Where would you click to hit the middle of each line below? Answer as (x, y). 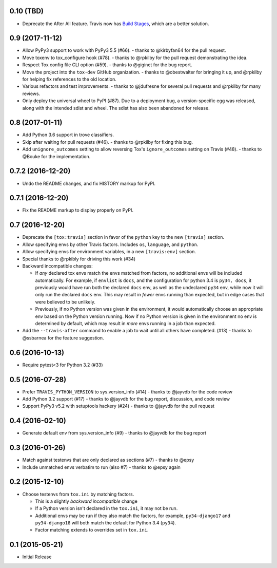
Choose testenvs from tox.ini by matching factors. (78, 494)
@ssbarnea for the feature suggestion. (63, 338)
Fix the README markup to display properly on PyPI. (78, 210)
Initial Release (37, 557)
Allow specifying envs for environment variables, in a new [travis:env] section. (109, 252)
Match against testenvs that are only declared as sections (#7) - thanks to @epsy (108, 460)
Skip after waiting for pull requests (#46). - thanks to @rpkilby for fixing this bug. (108, 142)
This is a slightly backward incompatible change (86, 501)
